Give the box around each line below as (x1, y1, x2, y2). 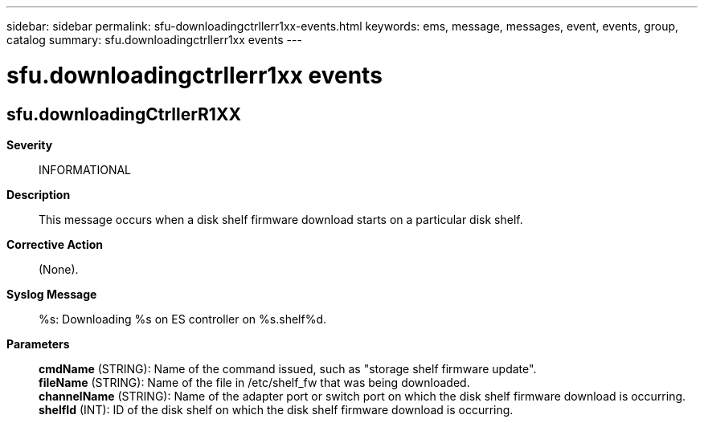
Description (6, 187, 71, 201)
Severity (6, 137, 53, 152)
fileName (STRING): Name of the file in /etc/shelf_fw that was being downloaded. (39, 375, 470, 389)
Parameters (6, 336, 70, 351)
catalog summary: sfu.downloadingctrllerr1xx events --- (6, 33, 302, 47)
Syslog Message (6, 287, 97, 301)
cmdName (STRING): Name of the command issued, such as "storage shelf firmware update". (39, 361, 537, 376)
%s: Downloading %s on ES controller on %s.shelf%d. (39, 311, 326, 326)
